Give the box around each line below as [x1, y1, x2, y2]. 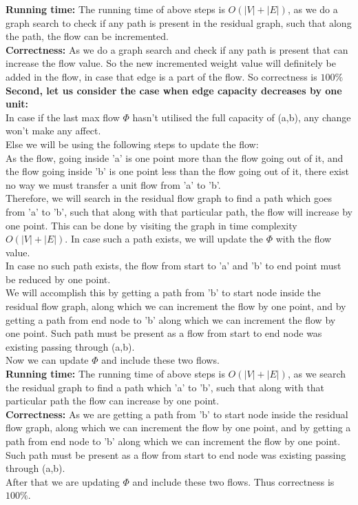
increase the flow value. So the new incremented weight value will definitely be [6, 56, 337, 70]
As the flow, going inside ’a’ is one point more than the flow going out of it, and [6, 150, 344, 165]
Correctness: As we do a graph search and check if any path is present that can [6, 42, 348, 56]
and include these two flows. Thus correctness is [132, 474, 335, 488]
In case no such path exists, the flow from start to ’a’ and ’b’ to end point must [6, 258, 341, 273]
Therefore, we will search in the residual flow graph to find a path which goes [6, 191, 333, 205]
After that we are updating [6, 474, 120, 488]
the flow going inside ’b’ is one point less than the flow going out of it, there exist [6, 164, 349, 178]
